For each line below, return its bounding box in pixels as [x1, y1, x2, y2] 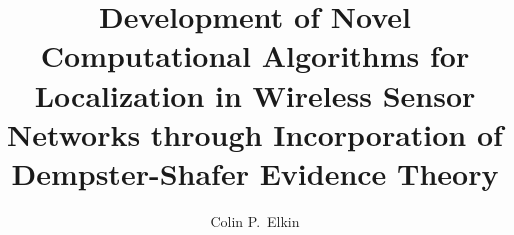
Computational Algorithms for [40, 35, 470, 76]
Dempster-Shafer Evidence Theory [11, 152, 499, 193]
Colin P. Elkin [210, 210, 300, 231]
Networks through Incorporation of [7, 113, 503, 154]
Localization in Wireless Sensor [34, 74, 476, 115]
